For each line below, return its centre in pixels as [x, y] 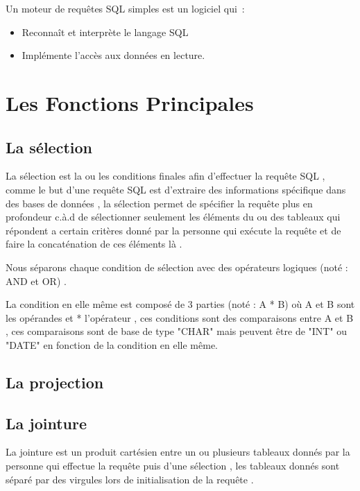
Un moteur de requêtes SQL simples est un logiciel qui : [125, 8]
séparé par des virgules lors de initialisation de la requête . [130, 479]
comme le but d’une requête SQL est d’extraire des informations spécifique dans [176, 189]
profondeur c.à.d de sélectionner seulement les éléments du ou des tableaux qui [173, 217]
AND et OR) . [36, 281]
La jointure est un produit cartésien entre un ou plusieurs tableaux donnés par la [178, 452]
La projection [55, 382]
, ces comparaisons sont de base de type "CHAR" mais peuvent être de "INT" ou [177, 331]
